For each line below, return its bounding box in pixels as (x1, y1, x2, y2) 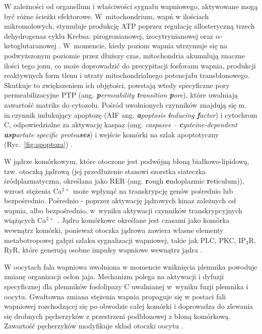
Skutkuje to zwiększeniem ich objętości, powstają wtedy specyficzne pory (4, 79, 230, 90)
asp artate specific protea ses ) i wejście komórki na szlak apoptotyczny (4, 129, 219, 139)
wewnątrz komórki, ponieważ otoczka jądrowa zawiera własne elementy (4, 225, 224, 235)
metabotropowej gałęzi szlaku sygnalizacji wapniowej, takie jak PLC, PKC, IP (4, 234, 246, 245)
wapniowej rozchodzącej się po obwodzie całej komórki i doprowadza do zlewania (4, 301, 253, 311)
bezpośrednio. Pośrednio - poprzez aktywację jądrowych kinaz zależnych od (4, 195, 236, 206)
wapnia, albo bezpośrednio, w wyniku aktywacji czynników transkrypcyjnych (4, 205, 242, 215)
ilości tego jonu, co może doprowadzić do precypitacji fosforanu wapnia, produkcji (4, 60, 256, 70)
